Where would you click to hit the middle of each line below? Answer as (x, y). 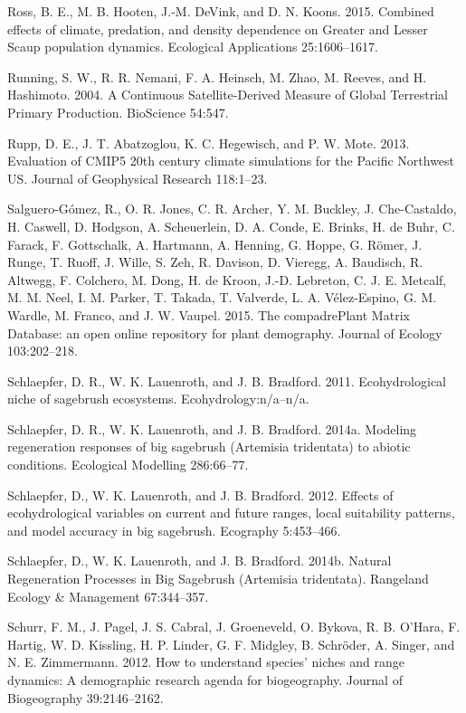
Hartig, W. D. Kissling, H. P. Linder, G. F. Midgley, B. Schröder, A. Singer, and (231, 644)
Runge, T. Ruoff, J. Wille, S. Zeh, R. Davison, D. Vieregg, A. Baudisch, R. (215, 262)
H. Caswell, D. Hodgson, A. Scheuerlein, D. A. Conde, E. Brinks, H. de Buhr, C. (231, 226)
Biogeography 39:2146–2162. (86, 697)
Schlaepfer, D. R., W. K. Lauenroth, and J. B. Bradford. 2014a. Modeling (212, 428)
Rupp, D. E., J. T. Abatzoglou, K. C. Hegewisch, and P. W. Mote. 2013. (209, 143)
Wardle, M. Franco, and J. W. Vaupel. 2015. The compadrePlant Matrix (209, 314)
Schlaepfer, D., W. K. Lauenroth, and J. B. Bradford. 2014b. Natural (200, 561)
